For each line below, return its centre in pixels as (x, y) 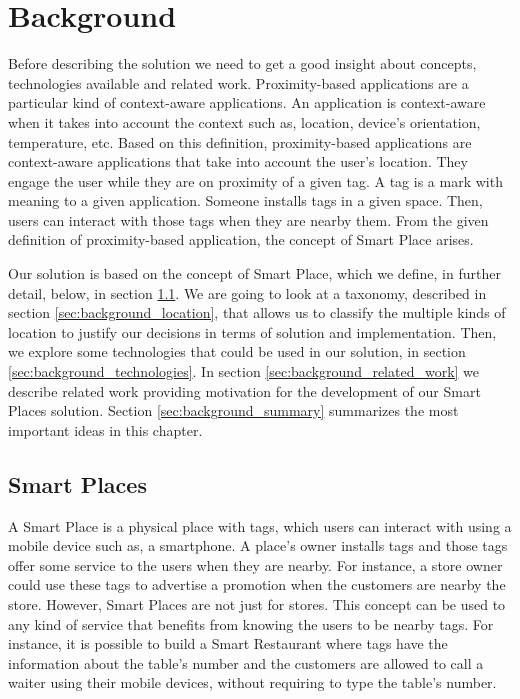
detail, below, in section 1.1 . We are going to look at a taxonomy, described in (247, 292)
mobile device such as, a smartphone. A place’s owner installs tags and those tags (258, 545)
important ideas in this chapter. (105, 429)
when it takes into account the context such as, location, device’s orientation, (244, 121)
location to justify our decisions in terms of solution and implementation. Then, (252, 331)
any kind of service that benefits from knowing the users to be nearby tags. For (251, 623)
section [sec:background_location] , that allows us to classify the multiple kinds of (257, 312)
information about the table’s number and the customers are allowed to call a (246, 662)
